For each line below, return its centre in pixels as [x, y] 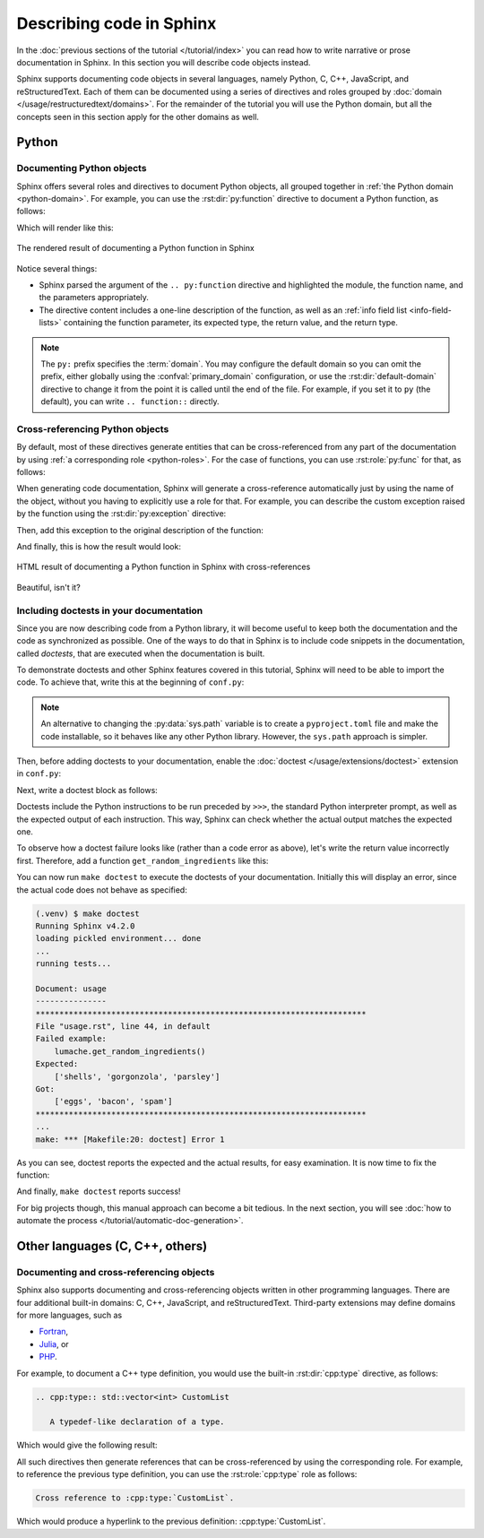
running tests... [73, 964]
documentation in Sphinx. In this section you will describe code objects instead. [164, 62]
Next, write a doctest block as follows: [87, 790]
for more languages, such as [69, 1315]
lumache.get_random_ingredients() [130, 1051]
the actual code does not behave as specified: [102, 890]
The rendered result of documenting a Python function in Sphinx [135, 248]
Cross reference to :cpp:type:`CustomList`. [135, 1498]
